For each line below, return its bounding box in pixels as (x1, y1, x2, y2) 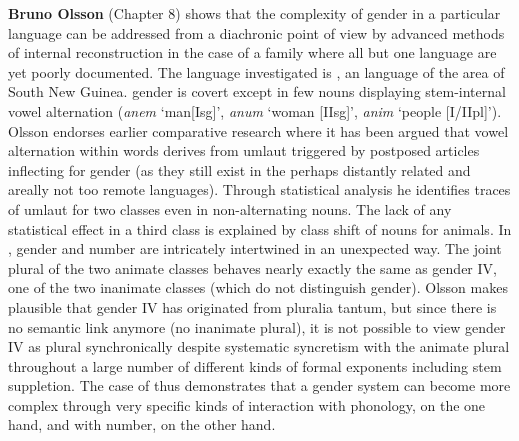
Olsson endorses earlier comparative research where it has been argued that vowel (8, 120, 509, 141)
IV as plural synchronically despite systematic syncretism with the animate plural (8, 336, 510, 357)
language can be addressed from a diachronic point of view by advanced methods (8, 22, 505, 43)
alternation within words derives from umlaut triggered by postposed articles (8, 140, 480, 161)
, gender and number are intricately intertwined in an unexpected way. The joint (8, 238, 502, 259)
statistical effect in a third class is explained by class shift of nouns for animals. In (8, 218, 512, 239)
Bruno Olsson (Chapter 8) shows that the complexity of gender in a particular (8, 3, 501, 23)
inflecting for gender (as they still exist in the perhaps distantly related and (8, 159, 471, 180)
